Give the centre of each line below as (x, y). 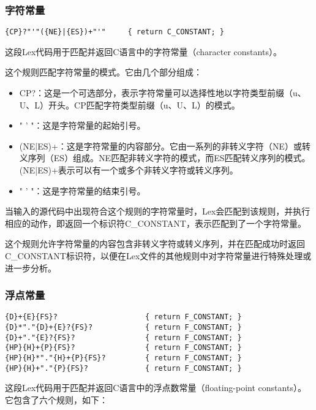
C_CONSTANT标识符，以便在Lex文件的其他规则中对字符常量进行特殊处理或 (158, 256)
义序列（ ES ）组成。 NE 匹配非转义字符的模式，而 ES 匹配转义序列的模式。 (165, 158)
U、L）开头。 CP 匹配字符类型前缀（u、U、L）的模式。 (130, 104)
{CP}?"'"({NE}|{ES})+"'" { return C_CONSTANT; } (115, 32)
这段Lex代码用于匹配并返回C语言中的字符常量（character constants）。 (143, 51)
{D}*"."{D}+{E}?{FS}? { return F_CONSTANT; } (123, 328)
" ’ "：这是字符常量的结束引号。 (82, 190)
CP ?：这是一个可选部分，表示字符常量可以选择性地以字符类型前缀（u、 (163, 93)
